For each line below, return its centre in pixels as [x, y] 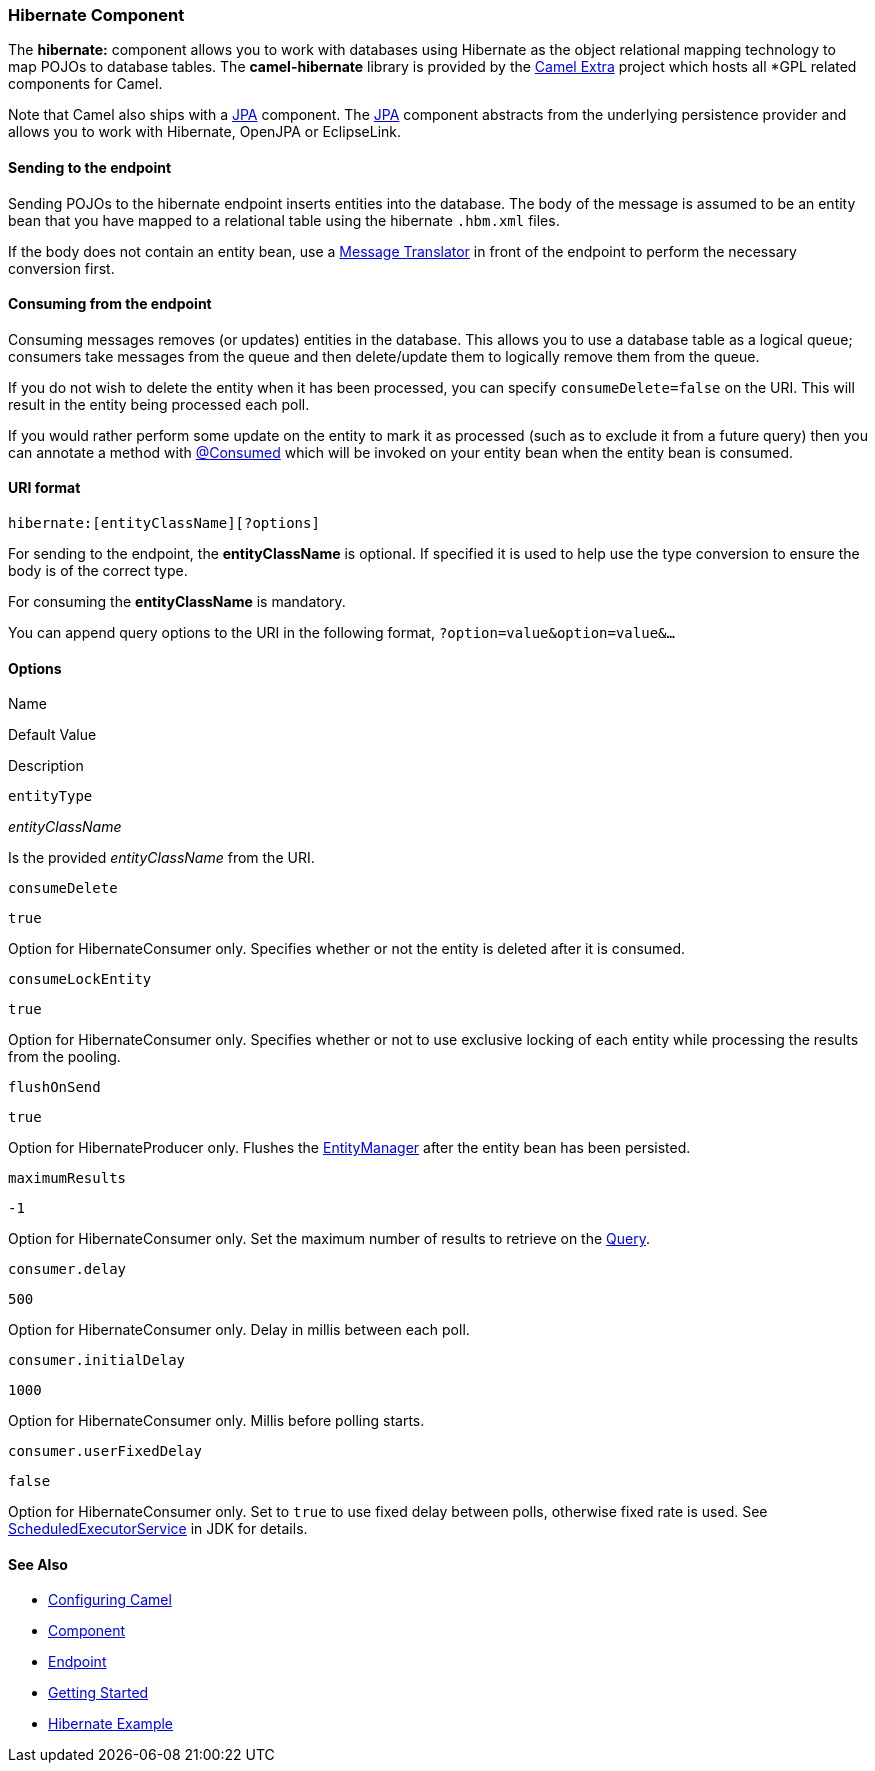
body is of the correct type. [98, 571]
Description [46, 766]
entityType [50, 796]
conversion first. [61, 268]
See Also [38, 1564]
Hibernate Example [111, 1724]
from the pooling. [64, 1057]
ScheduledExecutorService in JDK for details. [158, 1529]
